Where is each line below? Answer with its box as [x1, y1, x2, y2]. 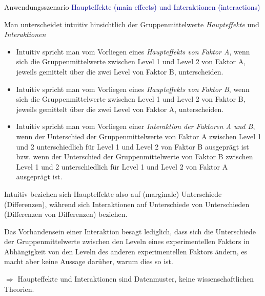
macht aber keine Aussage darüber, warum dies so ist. [4, 256, 173, 267]
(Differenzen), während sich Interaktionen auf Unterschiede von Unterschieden [4, 198, 250, 209]
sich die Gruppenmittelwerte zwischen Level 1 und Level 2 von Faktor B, [16, 94, 246, 104]
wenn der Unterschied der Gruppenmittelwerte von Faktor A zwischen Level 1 [16, 131, 261, 141]
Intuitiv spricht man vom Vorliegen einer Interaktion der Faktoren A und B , [16, 121, 255, 132]
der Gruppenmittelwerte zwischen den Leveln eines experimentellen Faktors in [4, 236, 250, 247]
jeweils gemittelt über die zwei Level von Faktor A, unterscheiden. [16, 103, 224, 114]
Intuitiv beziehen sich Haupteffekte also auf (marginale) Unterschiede [4, 188, 222, 199]
